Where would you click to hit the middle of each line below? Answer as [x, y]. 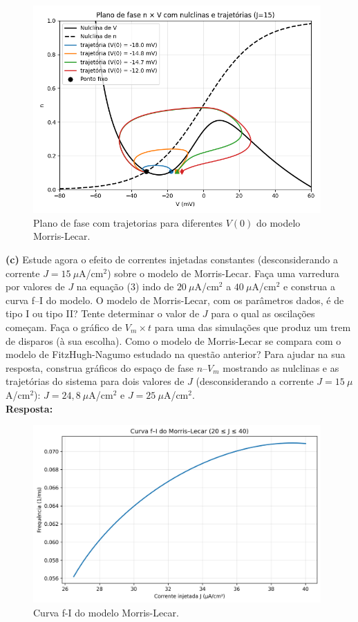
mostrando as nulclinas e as [281, 367]
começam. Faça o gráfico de [64, 327]
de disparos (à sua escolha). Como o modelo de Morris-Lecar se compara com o [173, 340]
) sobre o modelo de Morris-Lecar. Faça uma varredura [223, 273]
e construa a [309, 286]
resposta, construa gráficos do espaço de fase [100, 367]
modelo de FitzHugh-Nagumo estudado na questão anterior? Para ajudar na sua [176, 354]
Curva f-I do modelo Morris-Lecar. [106, 612]
